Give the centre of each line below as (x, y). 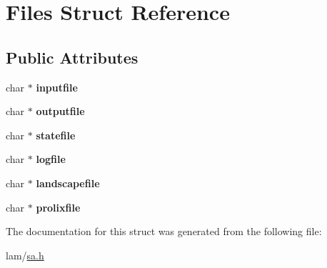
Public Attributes (72, 57)
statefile (56, 135)
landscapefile (68, 183)
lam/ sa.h (25, 255)
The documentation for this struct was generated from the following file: (164, 231)
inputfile (57, 87)
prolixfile (58, 207)
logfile (51, 159)
